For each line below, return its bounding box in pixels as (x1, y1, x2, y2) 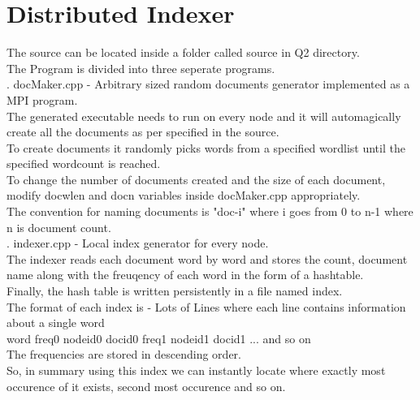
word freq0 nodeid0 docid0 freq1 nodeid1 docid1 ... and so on (6, 329, 311, 346)
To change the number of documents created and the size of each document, (6, 170, 386, 187)
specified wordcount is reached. (6, 155, 161, 172)
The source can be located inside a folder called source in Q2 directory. (6, 44, 360, 61)
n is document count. (6, 218, 111, 235)
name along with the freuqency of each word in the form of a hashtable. (6, 266, 364, 283)
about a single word (6, 314, 105, 331)
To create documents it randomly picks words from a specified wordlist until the (6, 139, 405, 156)
